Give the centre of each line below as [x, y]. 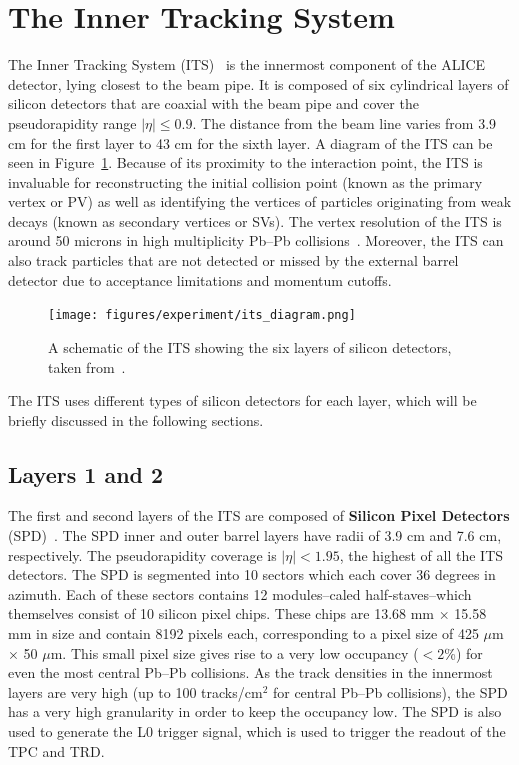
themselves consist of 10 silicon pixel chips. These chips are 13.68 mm [221, 613]
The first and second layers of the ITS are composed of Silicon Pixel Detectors [259, 515]
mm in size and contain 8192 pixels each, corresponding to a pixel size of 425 [243, 633]
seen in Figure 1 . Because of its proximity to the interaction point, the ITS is [245, 162]
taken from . [87, 366]
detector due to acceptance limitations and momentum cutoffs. [200, 279]
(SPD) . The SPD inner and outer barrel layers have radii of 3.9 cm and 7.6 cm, [255, 535]
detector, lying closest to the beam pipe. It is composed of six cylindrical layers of [258, 83]
